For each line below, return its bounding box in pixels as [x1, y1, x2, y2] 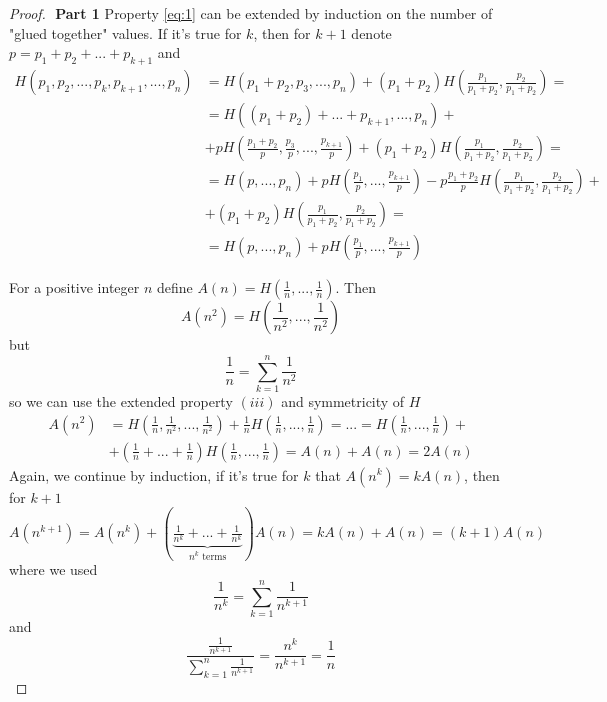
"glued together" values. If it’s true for [9, 22, 242, 43]
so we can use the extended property [9, 390, 233, 411]
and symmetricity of [281, 390, 405, 411]
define [156, 277, 193, 298]
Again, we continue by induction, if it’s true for [9, 464, 299, 485]
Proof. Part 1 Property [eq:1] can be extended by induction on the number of [9, 3, 493, 23]
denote [351, 22, 392, 43]
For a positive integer [9, 277, 140, 298]
